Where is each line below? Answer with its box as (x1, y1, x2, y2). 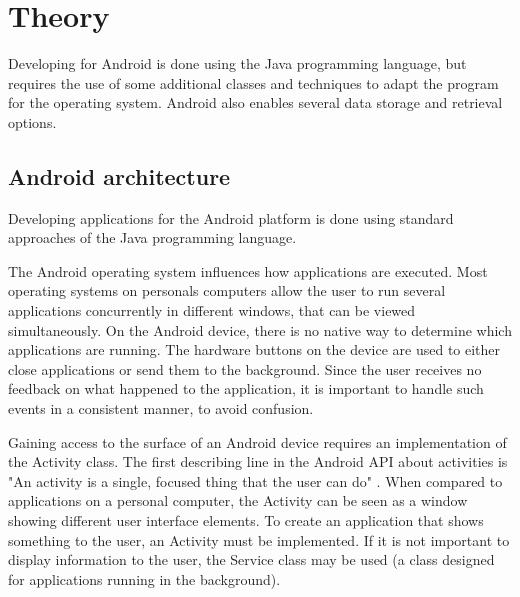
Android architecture (8, 160, 231, 191)
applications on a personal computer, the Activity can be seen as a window (8, 490, 468, 511)
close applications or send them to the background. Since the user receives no (8, 358, 482, 379)
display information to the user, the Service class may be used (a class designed (8, 549, 495, 570)
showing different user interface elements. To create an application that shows (8, 510, 484, 531)
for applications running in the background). (8, 568, 281, 589)
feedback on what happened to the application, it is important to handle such (8, 378, 484, 399)
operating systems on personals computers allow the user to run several (8, 280, 446, 301)
